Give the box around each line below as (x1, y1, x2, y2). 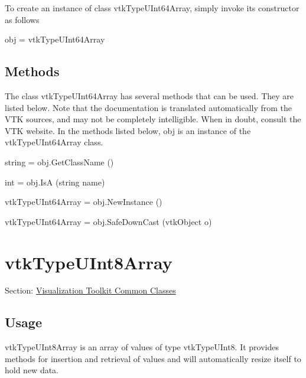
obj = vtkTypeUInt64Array (5, 33, 105, 45)
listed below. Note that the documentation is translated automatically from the (5, 101, 292, 113)
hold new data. (5, 364, 59, 376)
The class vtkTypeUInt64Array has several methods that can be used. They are (5, 89, 294, 102)
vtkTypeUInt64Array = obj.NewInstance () (5, 195, 162, 208)
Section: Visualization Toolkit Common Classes (5, 284, 176, 296)
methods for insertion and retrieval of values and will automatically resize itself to (5, 352, 301, 364)
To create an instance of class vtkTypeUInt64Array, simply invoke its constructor (5, 2, 300, 14)
